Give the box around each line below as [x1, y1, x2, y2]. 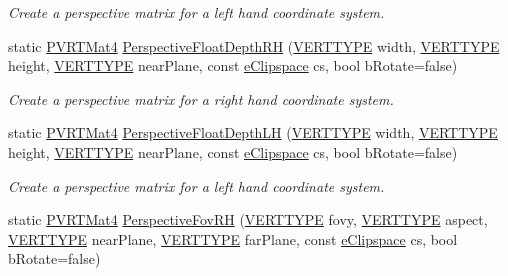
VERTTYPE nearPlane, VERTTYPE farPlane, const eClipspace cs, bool [8, 228, 458, 249]
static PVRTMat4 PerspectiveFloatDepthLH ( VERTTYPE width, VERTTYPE [8, 122, 498, 143]
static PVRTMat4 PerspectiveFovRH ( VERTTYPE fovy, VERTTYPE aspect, [8, 209, 488, 230]
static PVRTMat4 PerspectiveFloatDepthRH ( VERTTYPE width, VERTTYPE [8, 35, 500, 56]
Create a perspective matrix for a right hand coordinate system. [8, 88, 394, 109]
